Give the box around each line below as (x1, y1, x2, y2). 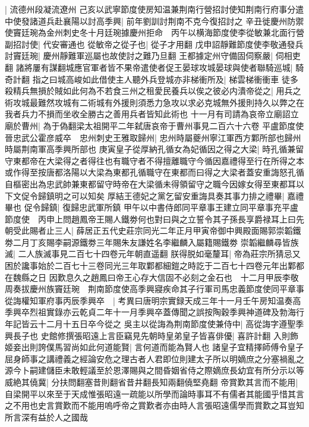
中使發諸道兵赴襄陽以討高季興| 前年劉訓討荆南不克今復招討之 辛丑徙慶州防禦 (5, 14, 304, 27)
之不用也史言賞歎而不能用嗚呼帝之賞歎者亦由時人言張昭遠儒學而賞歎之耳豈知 (5, 399, 304, 412)
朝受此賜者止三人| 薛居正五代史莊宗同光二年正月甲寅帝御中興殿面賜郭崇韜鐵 (5, 224, 301, 237)
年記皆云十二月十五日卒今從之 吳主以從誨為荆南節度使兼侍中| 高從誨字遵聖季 (5, 318, 304, 330)
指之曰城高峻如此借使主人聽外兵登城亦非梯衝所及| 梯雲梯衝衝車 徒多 (32, 73, 298, 85)
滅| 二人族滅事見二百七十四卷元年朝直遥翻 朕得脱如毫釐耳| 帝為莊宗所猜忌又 (5, 247, 301, 260)
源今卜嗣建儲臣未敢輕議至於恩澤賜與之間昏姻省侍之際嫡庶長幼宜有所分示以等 (5, 364, 304, 376)
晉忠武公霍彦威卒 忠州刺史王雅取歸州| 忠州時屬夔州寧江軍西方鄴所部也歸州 (5, 131, 301, 143)
